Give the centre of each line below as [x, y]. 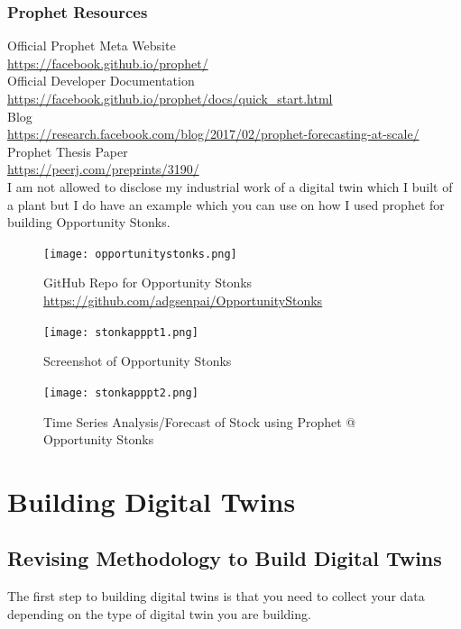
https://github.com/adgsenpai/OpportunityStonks [183, 300]
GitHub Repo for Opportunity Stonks [148, 283]
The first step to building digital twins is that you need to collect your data [216, 596]
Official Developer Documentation [101, 81]
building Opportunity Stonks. [89, 222]
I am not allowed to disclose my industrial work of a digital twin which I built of [230, 186]
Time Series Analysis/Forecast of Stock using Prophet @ [200, 421]
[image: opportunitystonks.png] [140, 254]
